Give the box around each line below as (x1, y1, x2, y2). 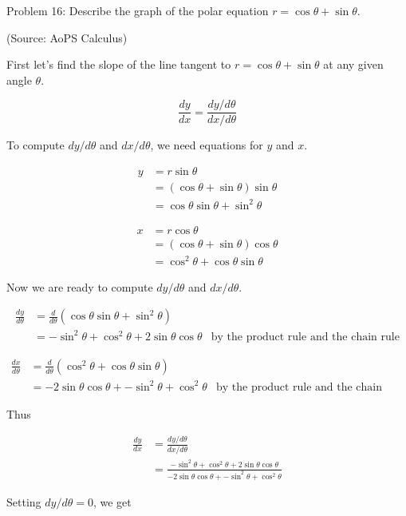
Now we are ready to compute (6, 278, 153, 295)
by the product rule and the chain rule (211, 331, 400, 343)
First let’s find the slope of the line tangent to (6, 56, 231, 73)
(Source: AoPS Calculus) (6, 29, 128, 46)
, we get (93, 493, 132, 510)
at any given (323, 56, 384, 73)
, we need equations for (150, 137, 263, 153)
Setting (6, 493, 41, 510)
